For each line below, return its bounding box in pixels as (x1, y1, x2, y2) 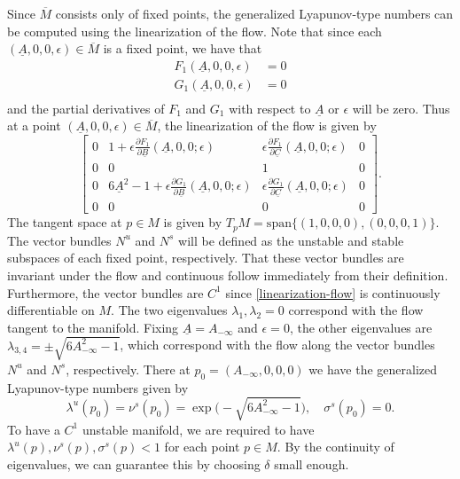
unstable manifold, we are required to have (82, 420, 315, 438)
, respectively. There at (66, 359, 191, 378)
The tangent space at (7, 213, 122, 232)
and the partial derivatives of (7, 98, 165, 117)
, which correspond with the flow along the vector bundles (120, 335, 435, 354)
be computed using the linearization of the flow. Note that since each (7, 21, 382, 40)
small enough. (274, 455, 349, 474)
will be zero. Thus (352, 98, 450, 117)
